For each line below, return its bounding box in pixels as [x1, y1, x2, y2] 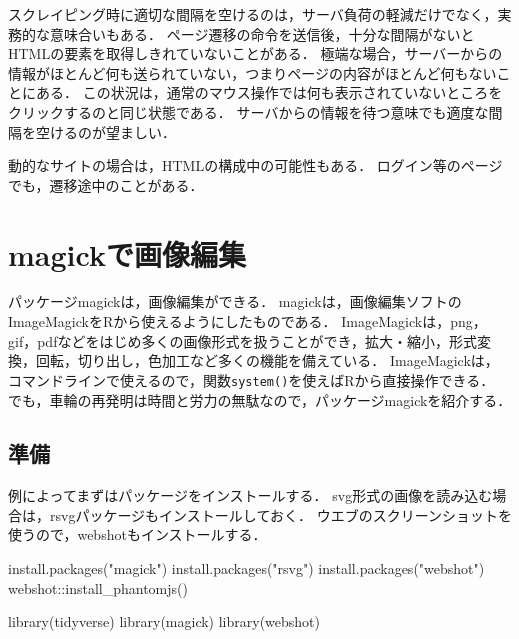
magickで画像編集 [8, 233, 246, 274]
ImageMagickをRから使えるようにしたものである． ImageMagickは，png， [8, 311, 487, 332]
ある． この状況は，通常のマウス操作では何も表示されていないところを [35, 82, 503, 103]
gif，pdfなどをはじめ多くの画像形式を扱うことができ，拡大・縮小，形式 [8, 330, 477, 351]
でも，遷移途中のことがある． [8, 174, 204, 195]
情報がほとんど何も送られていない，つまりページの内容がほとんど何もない [8, 62, 497, 83]
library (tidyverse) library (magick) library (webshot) [8, 611, 321, 632]
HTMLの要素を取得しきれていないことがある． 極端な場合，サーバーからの [8, 43, 503, 64]
